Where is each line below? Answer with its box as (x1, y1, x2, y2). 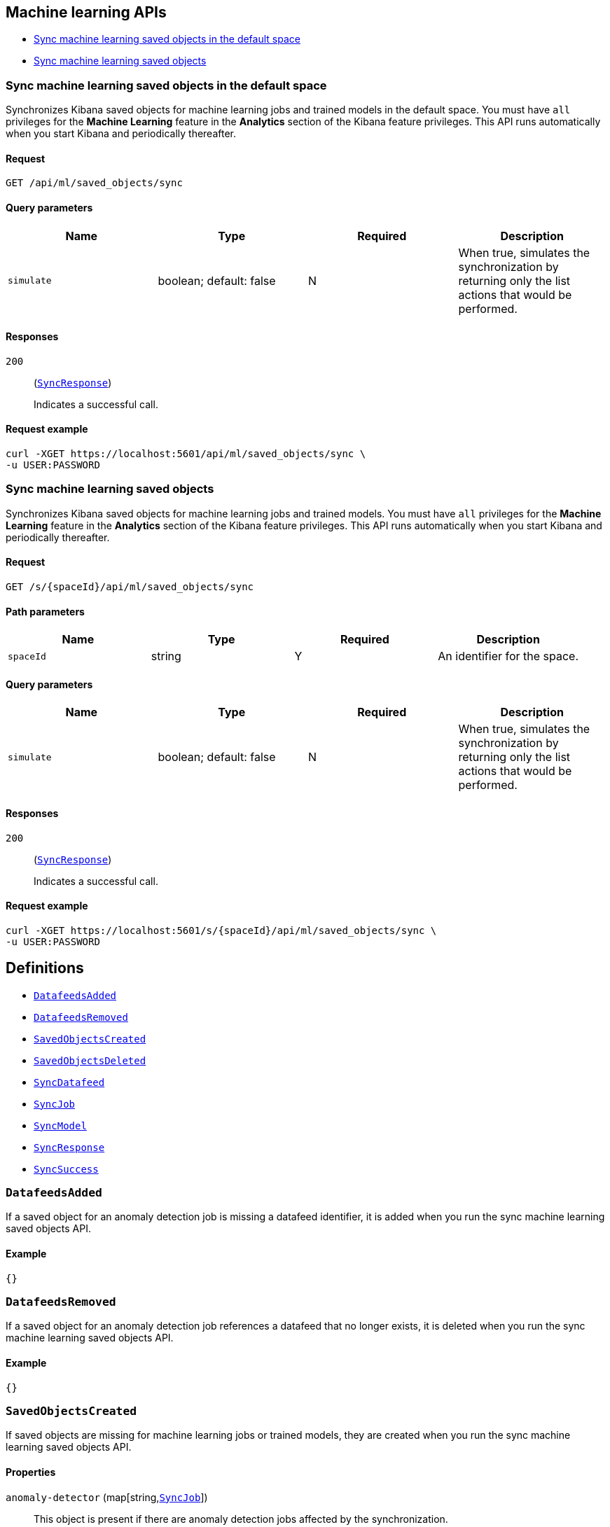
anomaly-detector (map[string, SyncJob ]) (6, 1491, 208, 1503)
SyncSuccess (34, 1163, 99, 1175)
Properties (6, 1466, 56, 1479)
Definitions (6, 959, 84, 977)
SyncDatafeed (34, 1076, 105, 1088)
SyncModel (34, 1120, 87, 1131)
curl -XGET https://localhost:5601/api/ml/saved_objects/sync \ (6, 448, 366, 460)
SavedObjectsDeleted (34, 1054, 146, 1066)
